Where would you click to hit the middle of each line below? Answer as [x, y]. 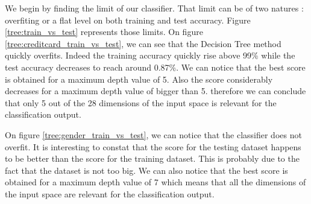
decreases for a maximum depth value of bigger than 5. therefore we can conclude [155, 91]
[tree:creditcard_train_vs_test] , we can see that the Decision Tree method [143, 43]
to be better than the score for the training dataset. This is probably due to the [152, 158]
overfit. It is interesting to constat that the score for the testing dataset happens [153, 146]
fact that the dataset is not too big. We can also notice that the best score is [146, 170]
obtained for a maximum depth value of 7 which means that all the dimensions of [155, 182]
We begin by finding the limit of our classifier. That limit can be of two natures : [154, 8]
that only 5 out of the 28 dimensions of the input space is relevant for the [141, 102]
